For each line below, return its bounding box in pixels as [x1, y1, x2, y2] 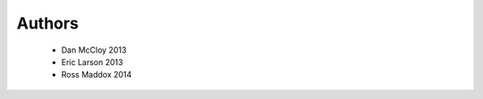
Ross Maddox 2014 [61, 70, 132, 80]
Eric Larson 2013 [61, 56, 123, 67]
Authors [16, 13, 80, 33]
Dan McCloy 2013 [61, 45, 127, 55]
